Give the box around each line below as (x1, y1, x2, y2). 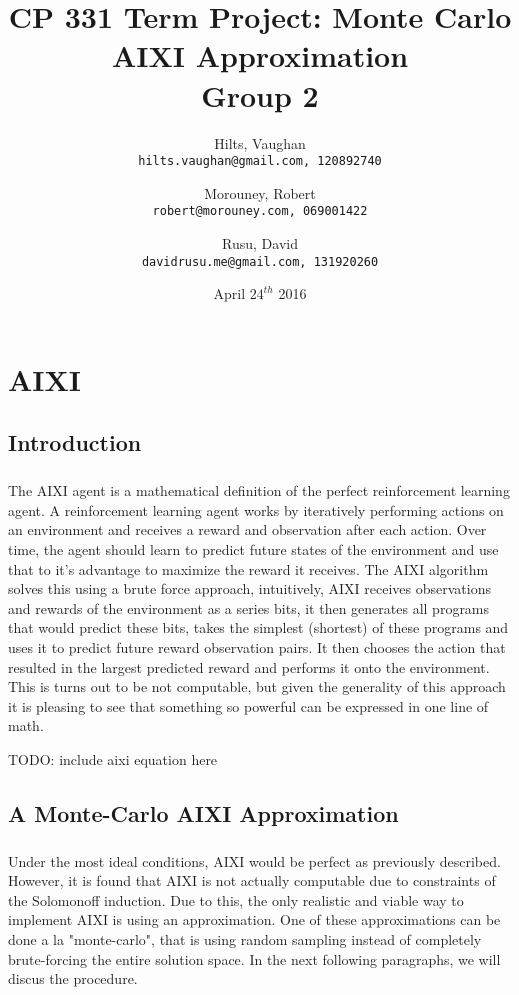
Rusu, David (222, 233, 298, 253)
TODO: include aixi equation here (8, 748, 218, 769)
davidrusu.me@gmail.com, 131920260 (141, 254, 379, 269)
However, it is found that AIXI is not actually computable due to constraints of (8, 870, 496, 891)
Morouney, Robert (204, 182, 316, 203)
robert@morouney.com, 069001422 (152, 204, 368, 219)
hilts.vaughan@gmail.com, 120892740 (138, 154, 382, 169)
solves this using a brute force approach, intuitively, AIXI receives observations (8, 578, 491, 599)
